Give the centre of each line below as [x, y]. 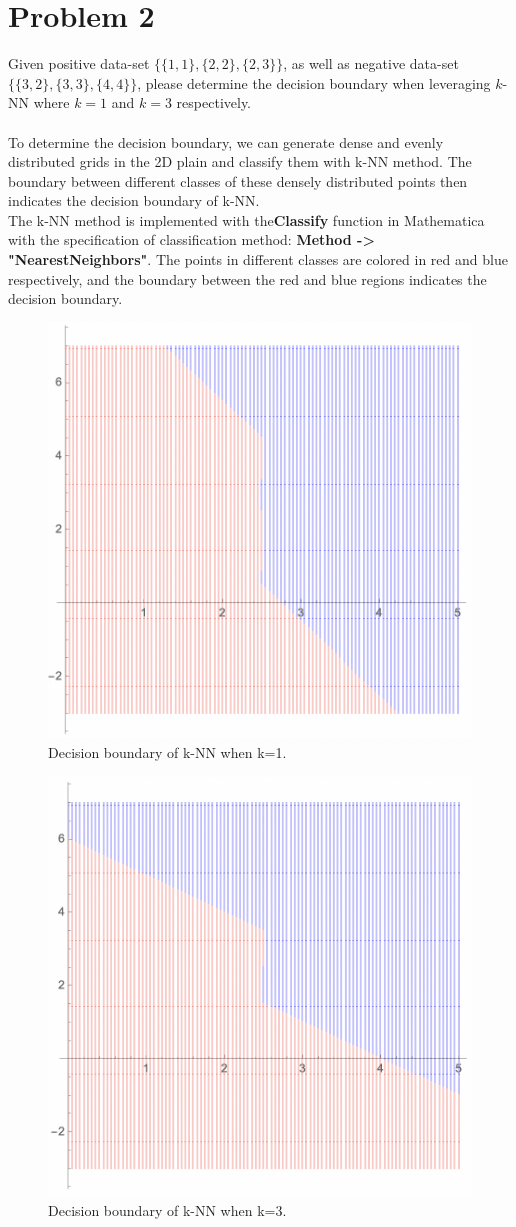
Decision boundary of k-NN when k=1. [167, 752]
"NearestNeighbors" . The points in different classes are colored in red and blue [258, 259]
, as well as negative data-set [371, 63]
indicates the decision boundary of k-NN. [134, 200]
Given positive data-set [79, 63]
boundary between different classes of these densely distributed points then [238, 180]
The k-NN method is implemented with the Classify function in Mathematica [246, 219]
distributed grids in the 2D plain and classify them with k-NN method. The [240, 161]
